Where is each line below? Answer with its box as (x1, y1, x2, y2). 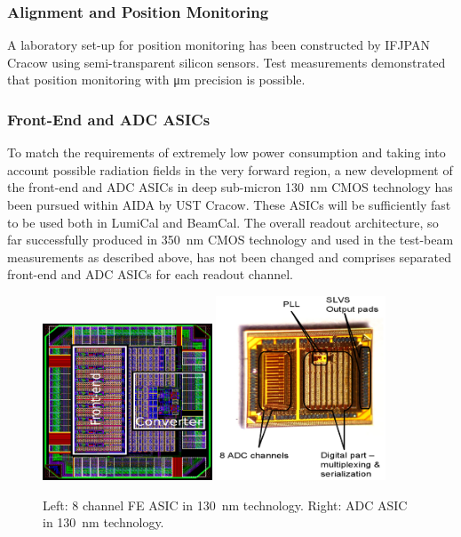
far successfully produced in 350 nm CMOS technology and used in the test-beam (7, 230, 454, 249)
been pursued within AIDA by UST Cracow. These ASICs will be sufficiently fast (7, 196, 451, 213)
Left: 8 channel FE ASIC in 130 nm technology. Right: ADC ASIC (43, 495, 408, 514)
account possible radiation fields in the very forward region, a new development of (7, 160, 453, 179)
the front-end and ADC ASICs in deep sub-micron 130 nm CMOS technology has (7, 178, 453, 196)
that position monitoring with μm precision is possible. (7, 70, 306, 89)
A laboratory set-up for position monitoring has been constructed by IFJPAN (7, 36, 430, 54)
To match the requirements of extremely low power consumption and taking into (7, 143, 446, 162)
